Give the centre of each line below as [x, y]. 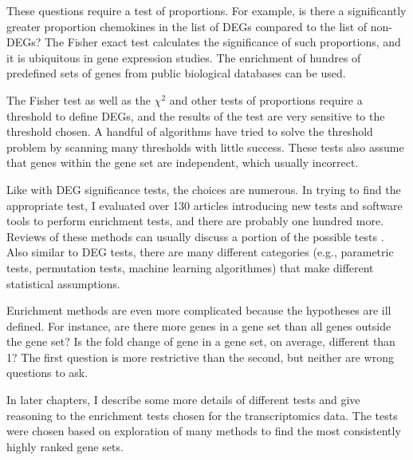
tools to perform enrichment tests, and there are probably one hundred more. [195, 221]
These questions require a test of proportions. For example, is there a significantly [206, 10]
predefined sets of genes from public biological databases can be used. [176, 73]
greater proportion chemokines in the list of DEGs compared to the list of [187, 26]
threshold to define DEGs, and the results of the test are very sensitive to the [196, 115]
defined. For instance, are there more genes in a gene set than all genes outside [199, 325]
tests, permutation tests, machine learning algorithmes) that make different [190, 267]
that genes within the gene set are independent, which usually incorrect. [183, 163]
